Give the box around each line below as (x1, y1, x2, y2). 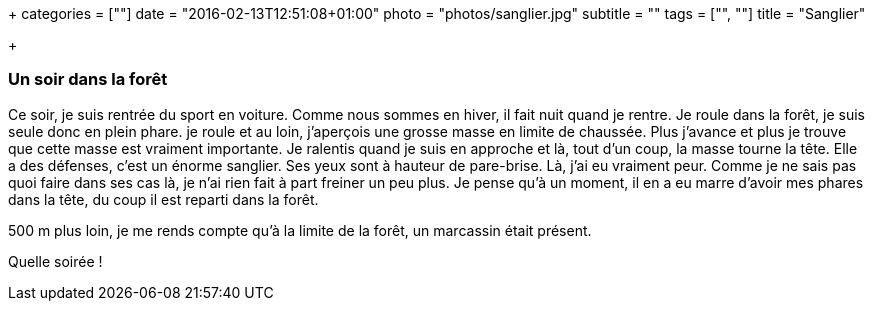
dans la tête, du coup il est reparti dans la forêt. (8, 190, 319, 208)
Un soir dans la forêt (8, 69, 168, 90)
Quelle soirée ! (8, 252, 103, 270)
